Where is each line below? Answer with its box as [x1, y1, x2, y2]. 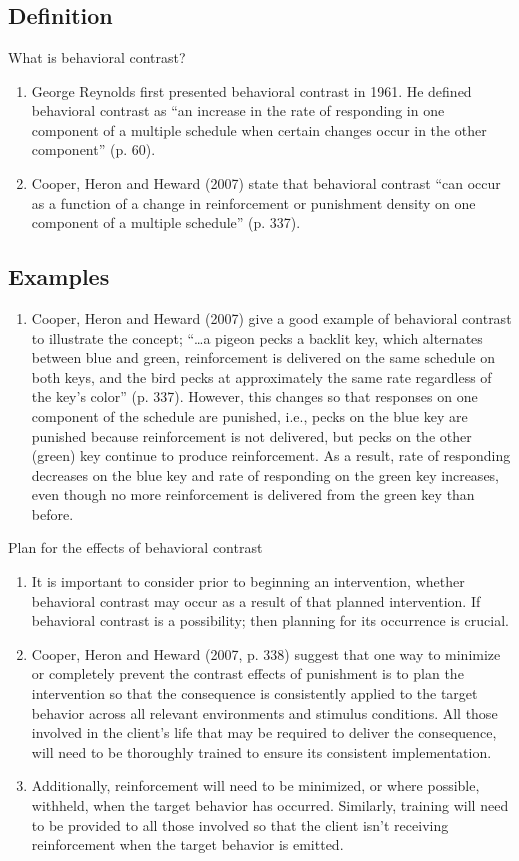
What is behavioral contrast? [8, 47, 186, 67]
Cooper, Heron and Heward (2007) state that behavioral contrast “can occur [31, 172, 501, 193]
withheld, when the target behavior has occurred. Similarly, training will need [31, 795, 509, 816]
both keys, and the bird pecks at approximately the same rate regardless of [31, 366, 492, 387]
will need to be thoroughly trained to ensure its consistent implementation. [31, 741, 492, 762]
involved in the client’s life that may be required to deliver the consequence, [31, 722, 497, 743]
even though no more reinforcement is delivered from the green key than [31, 484, 475, 505]
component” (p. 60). [31, 139, 156, 160]
